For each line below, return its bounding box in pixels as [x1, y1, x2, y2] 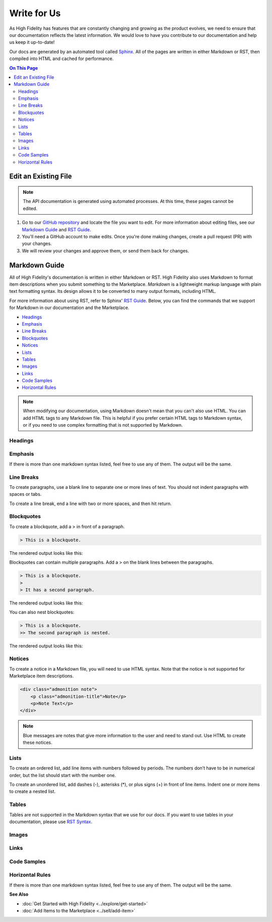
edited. [23, 205, 38, 212]
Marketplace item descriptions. [9, 673, 74, 679]
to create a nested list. [9, 788, 56, 795]
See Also [9, 891, 29, 897]
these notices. [23, 740, 52, 746]
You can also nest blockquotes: [9, 609, 75, 616]
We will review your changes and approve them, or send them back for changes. [22, 247, 189, 253]
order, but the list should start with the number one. [9, 772, 116, 778]
